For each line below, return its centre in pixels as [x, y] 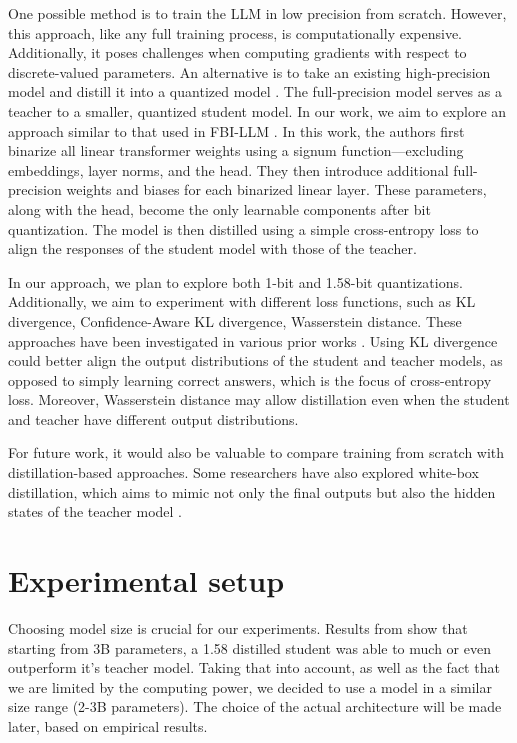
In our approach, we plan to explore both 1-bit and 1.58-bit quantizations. [235, 281]
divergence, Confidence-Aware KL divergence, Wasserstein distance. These [235, 320]
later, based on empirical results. [108, 725]
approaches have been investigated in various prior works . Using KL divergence [253, 340]
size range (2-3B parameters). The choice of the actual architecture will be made [255, 706]
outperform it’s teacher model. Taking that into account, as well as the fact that [254, 667]
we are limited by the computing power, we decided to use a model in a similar [250, 686]
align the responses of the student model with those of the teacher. [212, 248]
